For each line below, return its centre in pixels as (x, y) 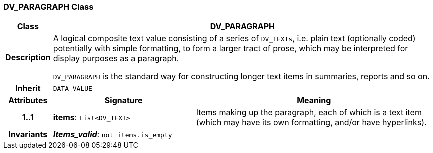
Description (28, 58)
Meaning (314, 100)
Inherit (28, 88)
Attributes (28, 100)
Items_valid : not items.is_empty (113, 134)
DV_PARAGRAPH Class (49, 7)
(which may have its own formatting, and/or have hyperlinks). (311, 122)
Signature (124, 100)
